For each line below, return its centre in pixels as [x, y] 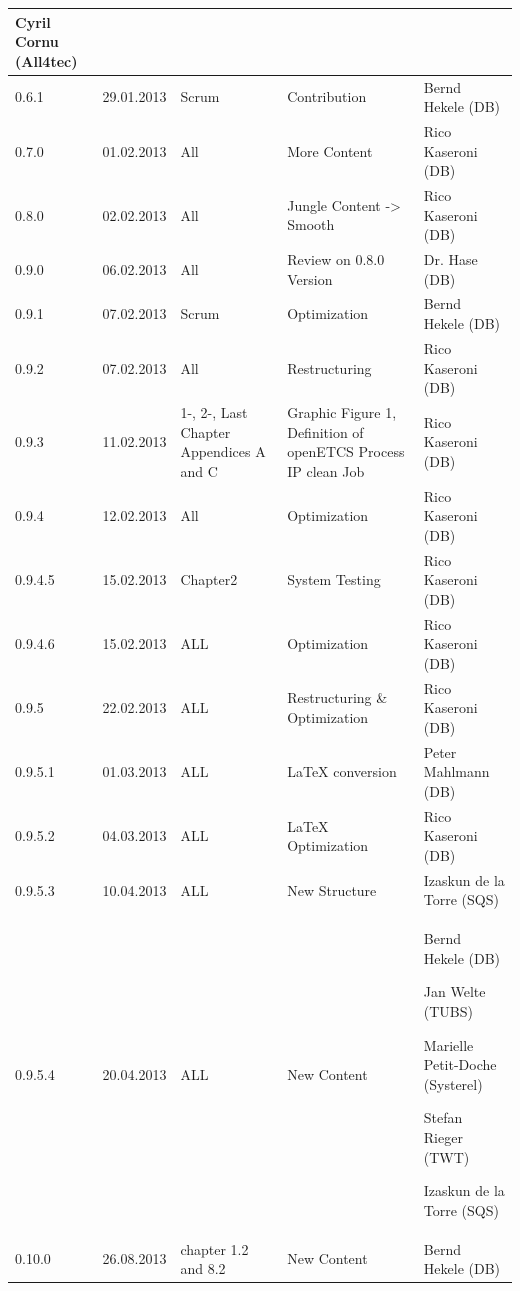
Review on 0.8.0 [336, 259]
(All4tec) [46, 60]
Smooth [311, 224]
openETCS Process [346, 451]
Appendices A [223, 451]
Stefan [443, 1117]
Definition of [325, 431]
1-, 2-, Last [214, 411]
